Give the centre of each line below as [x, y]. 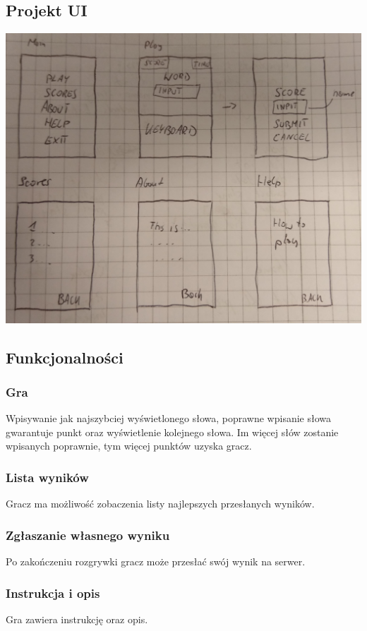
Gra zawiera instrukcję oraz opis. [77, 619]
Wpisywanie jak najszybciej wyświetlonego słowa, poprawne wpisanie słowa [169, 418]
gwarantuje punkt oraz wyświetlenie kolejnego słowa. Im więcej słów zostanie [172, 432]
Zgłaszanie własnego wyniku [88, 535]
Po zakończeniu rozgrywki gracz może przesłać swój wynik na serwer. [156, 561]
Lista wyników [47, 477]
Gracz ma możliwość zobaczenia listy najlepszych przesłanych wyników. [160, 504]
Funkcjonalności [65, 357]
